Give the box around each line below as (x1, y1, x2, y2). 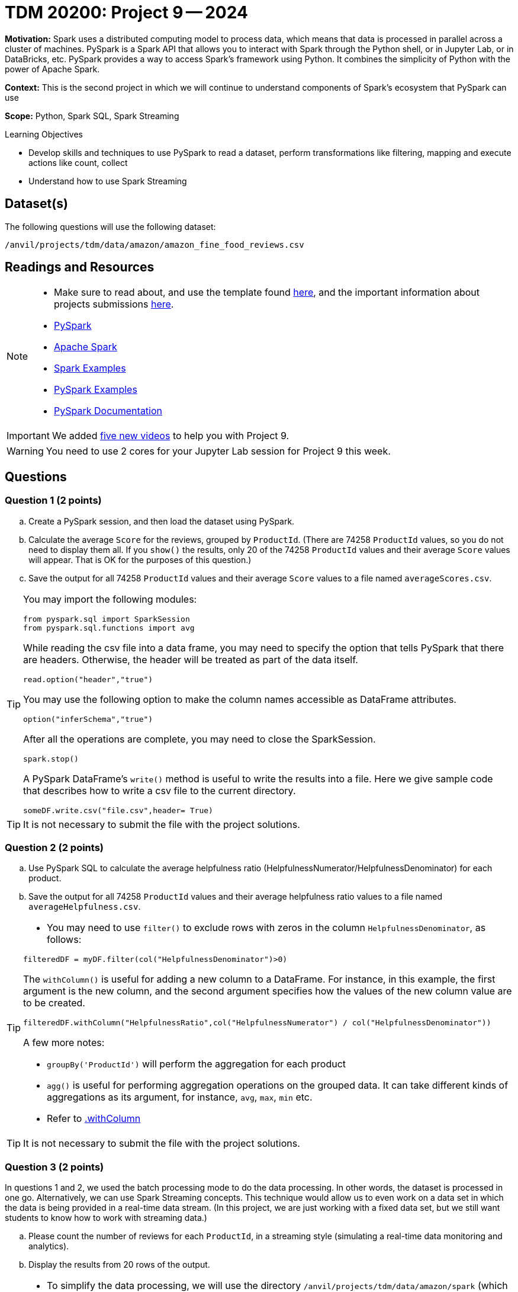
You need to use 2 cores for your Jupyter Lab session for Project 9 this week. (46, 445, 391, 458)
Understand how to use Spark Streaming (28, 175, 187, 186)
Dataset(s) (5, 196, 68, 212)
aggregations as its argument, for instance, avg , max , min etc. (47, 1091, 313, 1104)
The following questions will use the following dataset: (5, 221, 216, 232)
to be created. (23, 997, 85, 1009)
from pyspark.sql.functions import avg (23, 623, 195, 632)
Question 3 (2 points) (5, 1160, 104, 1173)
